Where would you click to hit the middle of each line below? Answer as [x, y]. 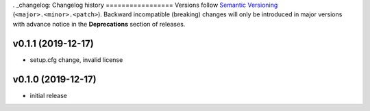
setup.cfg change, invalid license [76, 60]
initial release [49, 95]
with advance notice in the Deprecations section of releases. [99, 24]
